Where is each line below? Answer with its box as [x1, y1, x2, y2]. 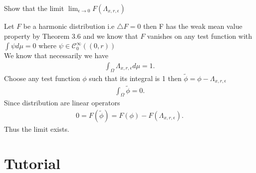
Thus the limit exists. [4, 123, 69, 134]
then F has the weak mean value [143, 21, 243, 31]
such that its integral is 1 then [89, 73, 182, 83]
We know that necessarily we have [4, 50, 108, 61]
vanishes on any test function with [147, 30, 253, 41]
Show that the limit [4, 3, 64, 13]
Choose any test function [4, 73, 80, 83]
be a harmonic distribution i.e [23, 21, 115, 31]
